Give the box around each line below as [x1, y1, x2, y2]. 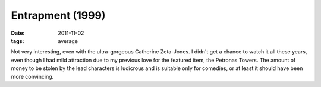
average [58, 37, 78, 44]
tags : [11, 37, 24, 44]
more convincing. [11, 73, 54, 80]
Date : [11, 29, 25, 36]
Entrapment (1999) [11, 9, 106, 22]
